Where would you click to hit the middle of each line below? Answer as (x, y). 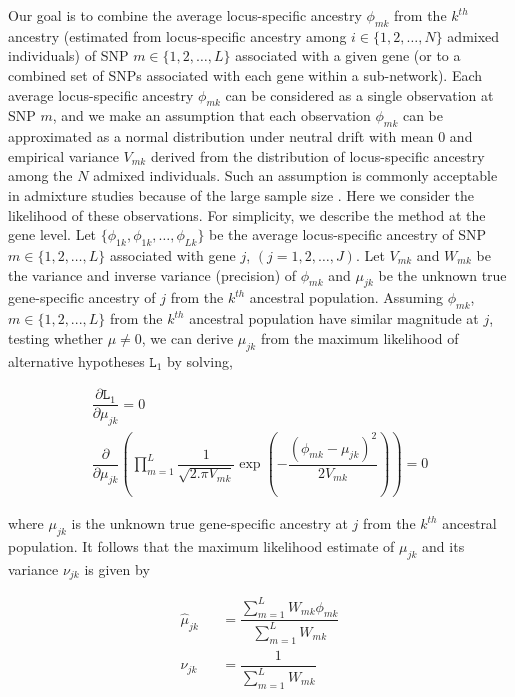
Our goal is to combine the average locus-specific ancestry (185, 15)
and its (443, 545)
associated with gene (173, 254)
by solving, (200, 360)
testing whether (56, 337)
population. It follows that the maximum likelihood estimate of (201, 545)
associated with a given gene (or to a (348, 55)
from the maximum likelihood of (359, 337)
